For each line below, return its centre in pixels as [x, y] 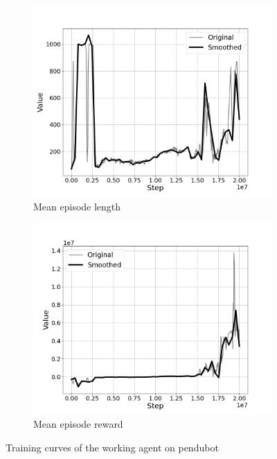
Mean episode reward [78, 424]
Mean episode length [77, 206]
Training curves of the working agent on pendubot [112, 447]
